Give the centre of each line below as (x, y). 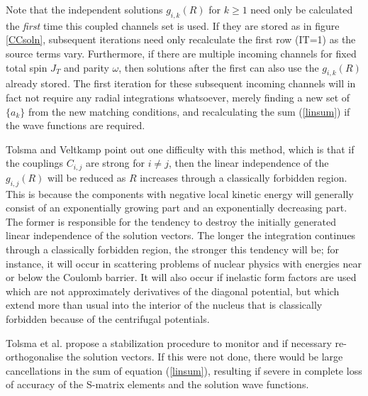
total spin (27, 67)
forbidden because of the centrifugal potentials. (108, 318)
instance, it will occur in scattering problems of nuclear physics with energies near (184, 263)
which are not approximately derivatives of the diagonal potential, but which (173, 291)
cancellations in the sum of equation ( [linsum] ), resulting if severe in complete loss (184, 370)
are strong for (115, 163)
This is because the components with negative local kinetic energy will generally (180, 193)
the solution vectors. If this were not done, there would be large (205, 357)
